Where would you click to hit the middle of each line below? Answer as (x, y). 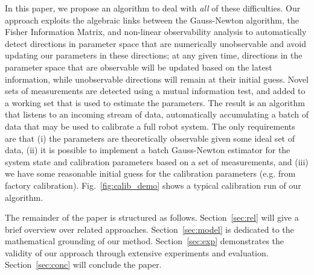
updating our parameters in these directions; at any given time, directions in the (154, 55)
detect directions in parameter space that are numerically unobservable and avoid (156, 43)
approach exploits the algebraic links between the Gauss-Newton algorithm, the (152, 20)
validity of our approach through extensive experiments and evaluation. (137, 252)
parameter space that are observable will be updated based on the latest (139, 67)
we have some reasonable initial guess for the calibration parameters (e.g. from (150, 173)
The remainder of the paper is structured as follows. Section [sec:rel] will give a (152, 217)
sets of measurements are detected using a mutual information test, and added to (155, 91)
